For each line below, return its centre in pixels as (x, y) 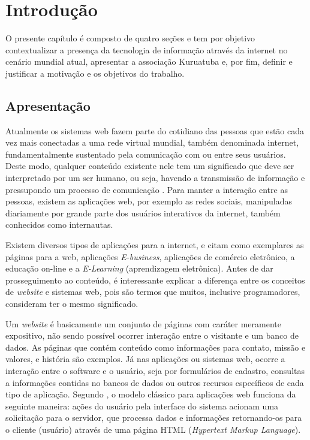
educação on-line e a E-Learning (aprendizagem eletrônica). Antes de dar (139, 268)
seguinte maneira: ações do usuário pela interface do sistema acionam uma (142, 406)
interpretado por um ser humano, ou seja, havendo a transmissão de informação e (155, 178)
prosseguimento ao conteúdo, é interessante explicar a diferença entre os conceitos (155, 280)
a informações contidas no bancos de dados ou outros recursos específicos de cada (155, 382)
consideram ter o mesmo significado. (72, 304)
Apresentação (48, 105)
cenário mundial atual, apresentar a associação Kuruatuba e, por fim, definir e (149, 61)
